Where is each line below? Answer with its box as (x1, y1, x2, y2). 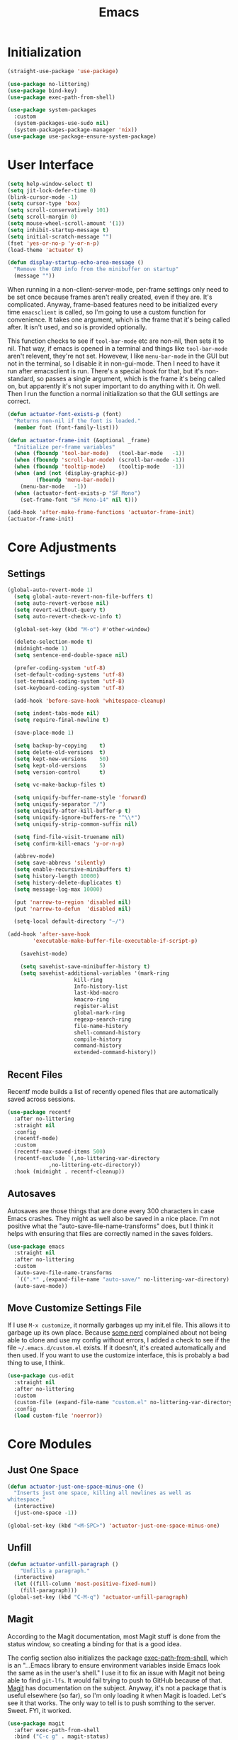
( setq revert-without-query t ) (13, 606, 106, 613)
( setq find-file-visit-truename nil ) (13, 833, 125, 841)
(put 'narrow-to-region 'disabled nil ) (13, 899, 132, 906)
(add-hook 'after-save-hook (7, 931, 91, 938)
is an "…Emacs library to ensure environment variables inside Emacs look (7, 1660, 221, 1669)
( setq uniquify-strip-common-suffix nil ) (13, 821, 138, 828)
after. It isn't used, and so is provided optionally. (7, 323, 147, 331)
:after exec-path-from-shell (13, 1727, 100, 1734)
